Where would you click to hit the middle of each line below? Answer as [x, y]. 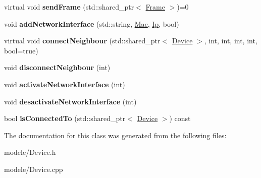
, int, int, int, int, [231, 41]
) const [180, 118]
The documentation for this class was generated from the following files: [115, 135]
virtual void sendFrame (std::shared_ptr [69, 7]
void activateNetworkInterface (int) [65, 84]
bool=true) [21, 50]
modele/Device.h [30, 152]
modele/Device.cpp [34, 169]
